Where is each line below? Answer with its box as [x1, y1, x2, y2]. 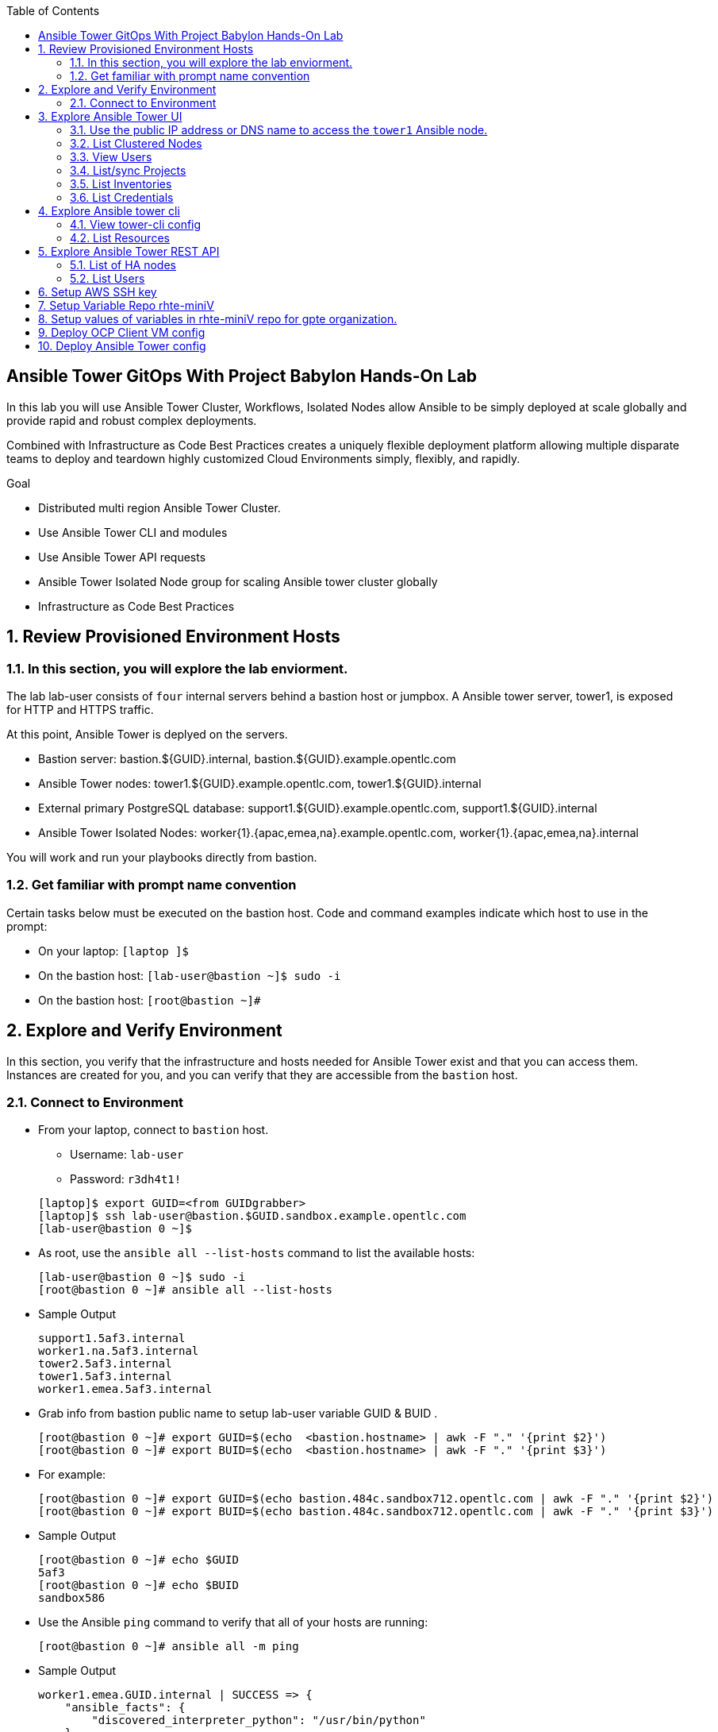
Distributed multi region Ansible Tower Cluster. [38, 500, 281, 515]
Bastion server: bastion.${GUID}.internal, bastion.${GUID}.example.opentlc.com [38, 752, 456, 766]
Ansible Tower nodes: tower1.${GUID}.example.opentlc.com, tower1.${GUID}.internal [38, 777, 482, 791]
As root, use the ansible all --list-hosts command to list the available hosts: [38, 1246, 475, 1260]
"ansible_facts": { [64, 1701, 186, 1715]
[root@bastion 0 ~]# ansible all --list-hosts [38, 1283, 332, 1297]
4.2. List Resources [70, 231, 170, 245]
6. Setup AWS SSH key [38, 285, 157, 299]
